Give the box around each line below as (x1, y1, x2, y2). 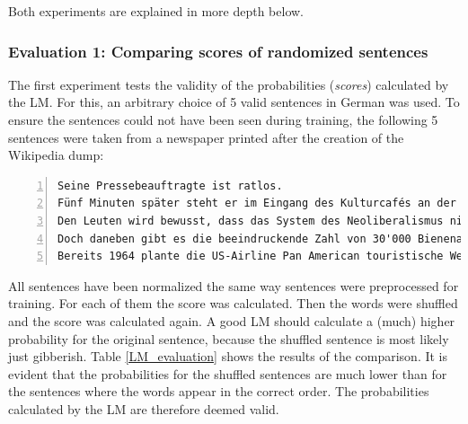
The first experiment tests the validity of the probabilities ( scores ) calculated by (8, 75, 449, 93)
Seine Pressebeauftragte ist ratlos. (57, 179, 283, 192)
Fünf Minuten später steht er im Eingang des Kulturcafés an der (57, 197, 456, 210)
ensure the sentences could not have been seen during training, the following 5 (8, 110, 438, 128)
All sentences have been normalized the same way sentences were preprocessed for (8, 276, 459, 295)
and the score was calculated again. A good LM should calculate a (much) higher (8, 311, 455, 330)
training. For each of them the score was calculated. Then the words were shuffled (8, 294, 458, 313)
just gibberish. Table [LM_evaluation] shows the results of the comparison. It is (8, 347, 448, 366)
